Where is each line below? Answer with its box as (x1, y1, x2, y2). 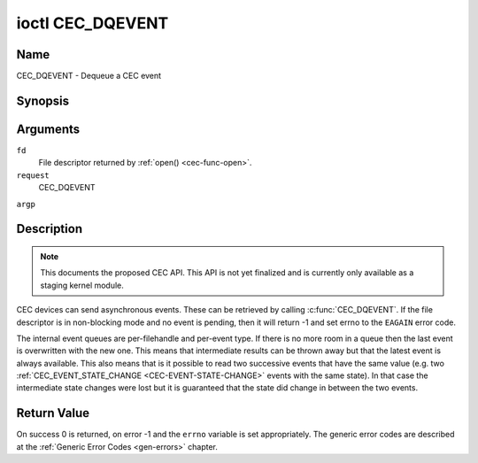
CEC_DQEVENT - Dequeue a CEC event (16, 71, 162, 81)
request (16, 170, 50, 181)
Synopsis (16, 93, 70, 108)
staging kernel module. (40, 280, 124, 290)
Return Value (16, 405, 90, 421)
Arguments (16, 121, 81, 136)
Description (16, 221, 83, 236)
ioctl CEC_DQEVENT (16, 13, 169, 33)
